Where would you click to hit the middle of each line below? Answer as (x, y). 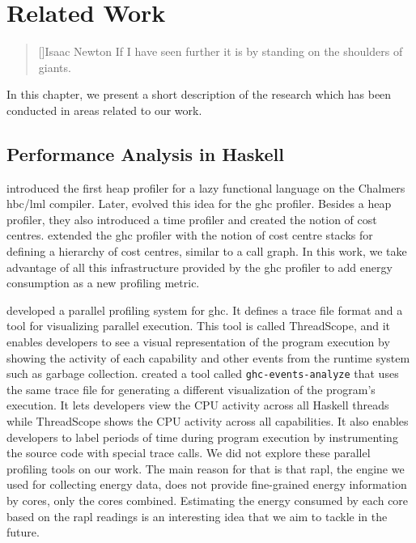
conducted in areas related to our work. (104, 110)
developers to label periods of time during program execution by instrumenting (202, 437)
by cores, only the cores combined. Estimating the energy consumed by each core (208, 501)
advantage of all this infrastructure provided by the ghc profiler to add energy (200, 267)
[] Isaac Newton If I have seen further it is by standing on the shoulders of (221, 51)
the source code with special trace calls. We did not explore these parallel (189, 453)
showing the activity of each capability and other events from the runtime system (208, 357)
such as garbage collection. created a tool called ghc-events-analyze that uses (203, 373)
